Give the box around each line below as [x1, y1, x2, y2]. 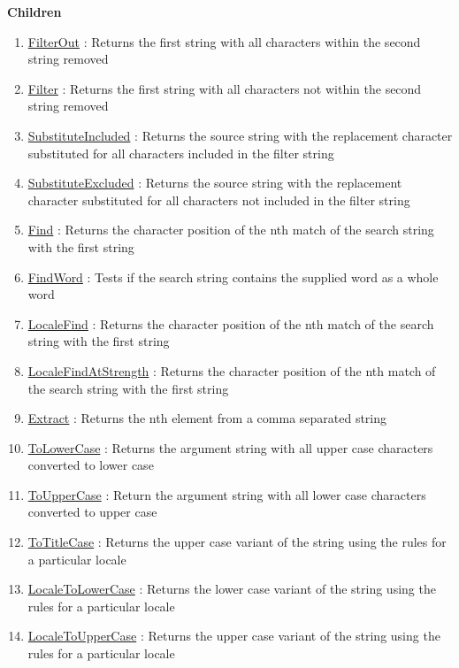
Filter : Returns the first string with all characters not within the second [27, 79, 422, 97]
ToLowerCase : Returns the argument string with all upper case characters [27, 438, 433, 457]
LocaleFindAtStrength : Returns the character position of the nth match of [27, 361, 436, 380]
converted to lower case [27, 456, 154, 474]
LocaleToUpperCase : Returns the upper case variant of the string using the [27, 626, 440, 645]
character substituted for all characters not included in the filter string [27, 190, 410, 209]
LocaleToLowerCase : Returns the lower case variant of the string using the [27, 580, 436, 598]
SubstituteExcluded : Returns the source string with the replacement [27, 173, 402, 192]
